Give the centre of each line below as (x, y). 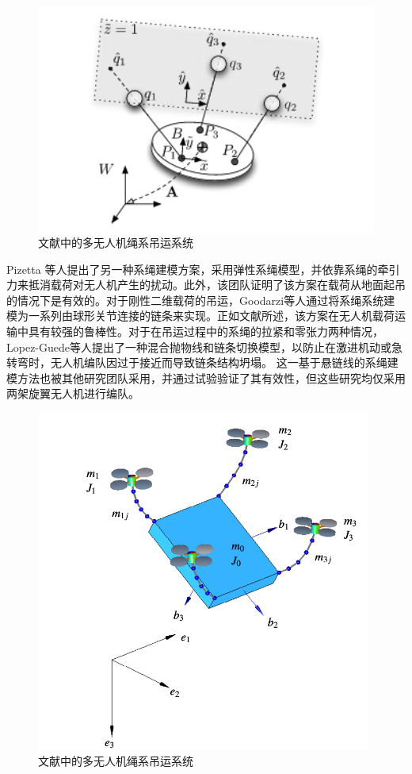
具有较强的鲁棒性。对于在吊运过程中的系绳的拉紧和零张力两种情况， (206, 331)
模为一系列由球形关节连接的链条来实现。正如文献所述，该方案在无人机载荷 (200, 316)
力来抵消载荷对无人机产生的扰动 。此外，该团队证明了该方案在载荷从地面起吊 (206, 285)
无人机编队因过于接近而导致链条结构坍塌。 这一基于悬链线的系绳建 (224, 362)
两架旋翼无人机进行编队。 (73, 393)
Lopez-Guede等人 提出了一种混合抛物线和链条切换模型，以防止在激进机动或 (199, 347)
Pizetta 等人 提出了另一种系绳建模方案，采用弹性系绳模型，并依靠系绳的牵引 (203, 269)
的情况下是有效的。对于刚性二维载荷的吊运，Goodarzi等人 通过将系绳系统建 (201, 300)
